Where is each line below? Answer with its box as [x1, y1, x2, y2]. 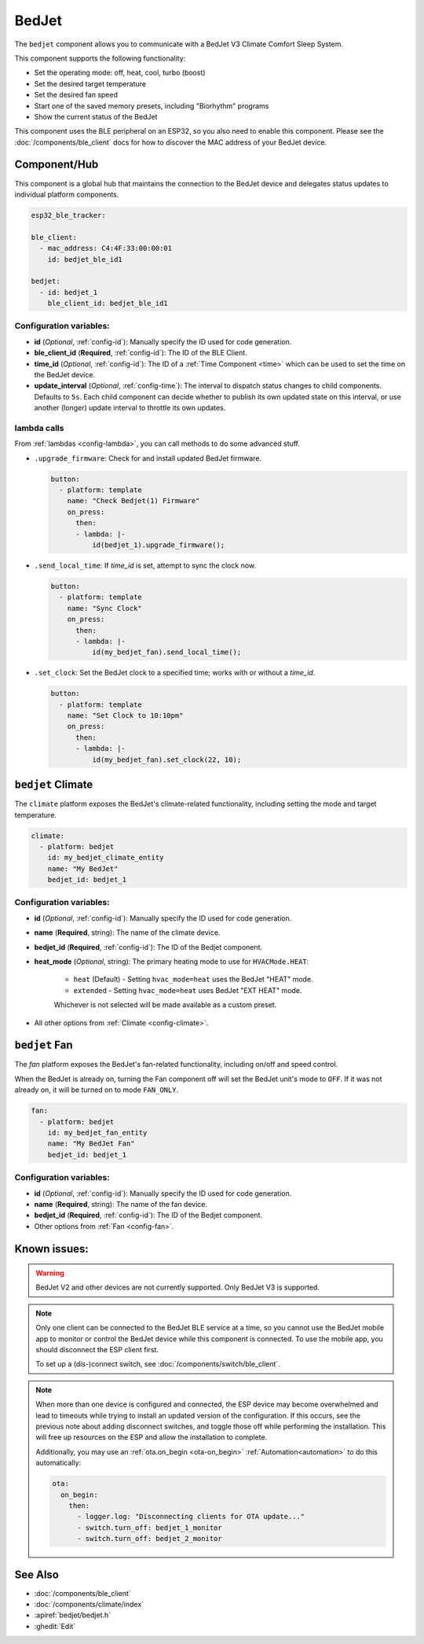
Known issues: [14, 1242, 90, 1256]
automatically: [35, 1458, 82, 1468]
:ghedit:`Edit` [34, 1621, 76, 1631]
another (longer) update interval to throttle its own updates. [34, 403, 226, 413]
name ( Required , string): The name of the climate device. [34, 928, 221, 937]
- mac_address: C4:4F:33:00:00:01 [39, 244, 173, 253]
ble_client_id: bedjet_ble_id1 [47, 299, 168, 308]
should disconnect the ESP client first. [35, 1345, 159, 1355]
